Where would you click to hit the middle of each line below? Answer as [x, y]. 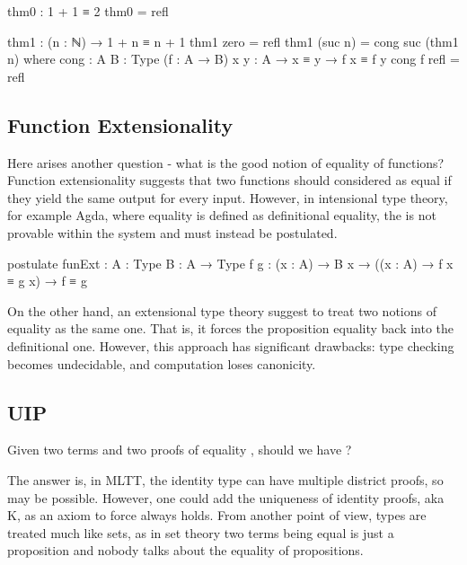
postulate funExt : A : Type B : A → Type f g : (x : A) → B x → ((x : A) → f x [230, 263]
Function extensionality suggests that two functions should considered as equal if [229, 180]
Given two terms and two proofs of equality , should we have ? [180, 450]
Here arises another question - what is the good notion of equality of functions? [226, 162]
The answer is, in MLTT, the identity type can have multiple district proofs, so [225, 479]
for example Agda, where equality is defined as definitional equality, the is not [222, 215]
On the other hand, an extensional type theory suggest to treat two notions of [222, 310]
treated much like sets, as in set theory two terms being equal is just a [201, 532]
